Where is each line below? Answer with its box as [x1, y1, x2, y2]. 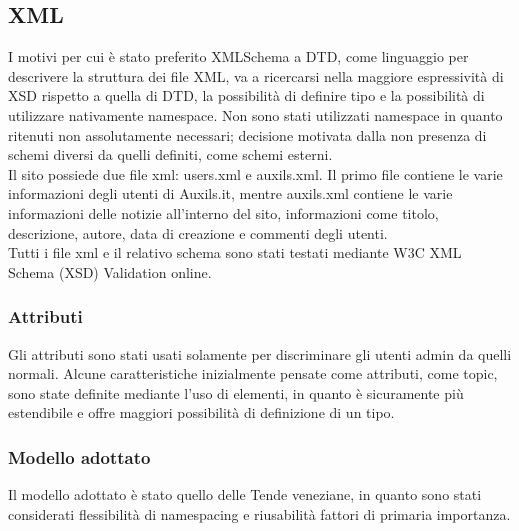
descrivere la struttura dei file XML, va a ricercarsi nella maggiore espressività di [8, 65, 504, 86]
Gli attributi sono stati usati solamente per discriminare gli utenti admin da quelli [8, 343, 512, 364]
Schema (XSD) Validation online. [8, 261, 212, 282]
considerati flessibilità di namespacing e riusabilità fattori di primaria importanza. [8, 503, 511, 524]
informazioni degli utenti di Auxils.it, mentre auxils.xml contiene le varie [8, 183, 453, 204]
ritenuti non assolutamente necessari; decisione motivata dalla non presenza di [8, 124, 487, 145]
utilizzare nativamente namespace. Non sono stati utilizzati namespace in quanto [8, 104, 503, 125]
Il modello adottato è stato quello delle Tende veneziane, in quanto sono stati [8, 484, 482, 505]
